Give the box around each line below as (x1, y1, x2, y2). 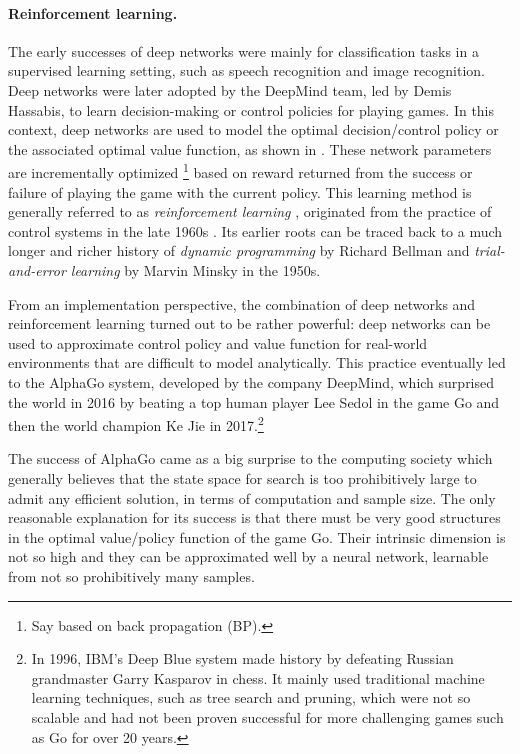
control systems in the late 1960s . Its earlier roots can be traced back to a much (8, 220, 503, 241)
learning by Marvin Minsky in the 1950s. (70, 259, 321, 280)
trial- (474, 240, 505, 261)
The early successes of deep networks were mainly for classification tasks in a (8, 40, 479, 61)
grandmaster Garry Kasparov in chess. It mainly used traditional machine (31, 667, 485, 688)
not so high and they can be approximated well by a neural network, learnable (8, 546, 489, 567)
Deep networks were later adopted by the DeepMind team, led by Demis (8, 79, 452, 100)
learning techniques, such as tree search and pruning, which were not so (31, 687, 471, 708)
